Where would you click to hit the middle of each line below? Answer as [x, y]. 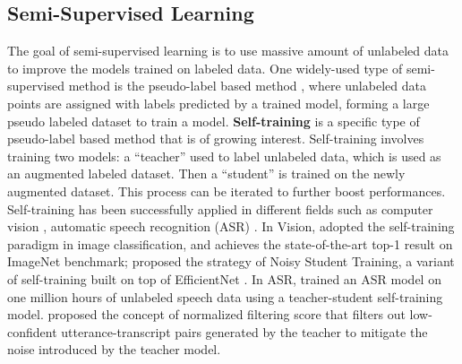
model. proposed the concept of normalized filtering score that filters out [206, 314]
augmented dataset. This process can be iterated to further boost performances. [227, 191]
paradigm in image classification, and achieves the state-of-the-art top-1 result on [230, 243]
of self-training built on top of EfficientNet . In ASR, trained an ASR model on [224, 278]
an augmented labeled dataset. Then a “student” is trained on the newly [206, 173]
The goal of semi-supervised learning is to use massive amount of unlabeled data [228, 51]
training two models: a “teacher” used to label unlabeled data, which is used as [224, 156]
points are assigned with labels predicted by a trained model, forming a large [218, 103]
